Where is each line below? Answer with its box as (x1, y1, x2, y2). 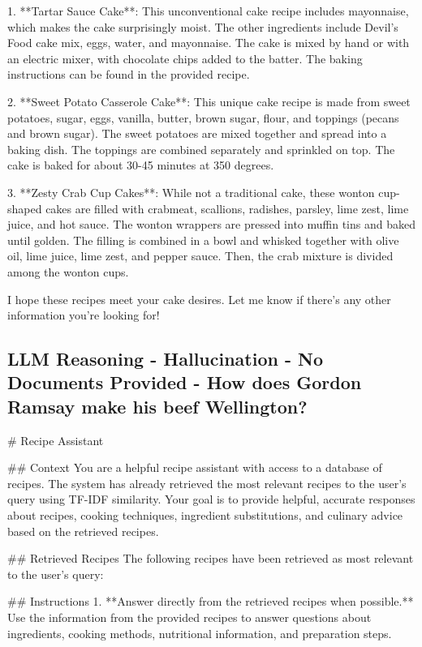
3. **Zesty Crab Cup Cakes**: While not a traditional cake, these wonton (7, 183, 375, 200)
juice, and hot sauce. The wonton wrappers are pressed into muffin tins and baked (7, 216, 416, 233)
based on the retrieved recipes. (7, 522, 159, 539)
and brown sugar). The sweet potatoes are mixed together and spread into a (7, 125, 387, 142)
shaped (7, 199, 42, 216)
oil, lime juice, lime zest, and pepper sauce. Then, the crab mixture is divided (7, 247, 394, 264)
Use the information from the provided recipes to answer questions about (7, 609, 372, 626)
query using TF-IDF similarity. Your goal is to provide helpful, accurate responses (7, 491, 416, 508)
